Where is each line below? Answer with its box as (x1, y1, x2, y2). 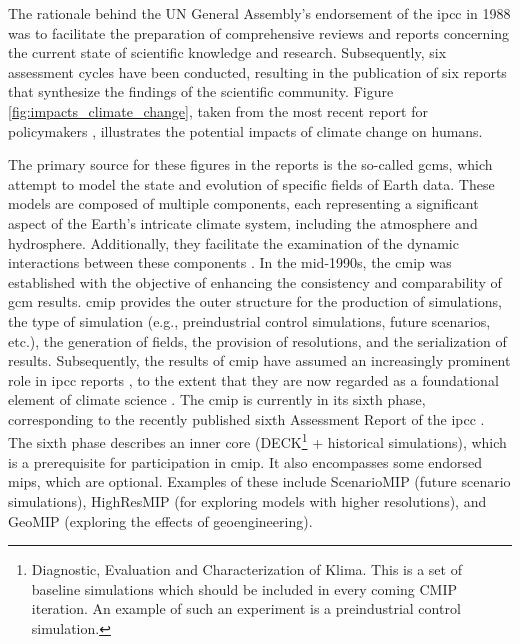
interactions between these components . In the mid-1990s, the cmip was (8, 252, 452, 273)
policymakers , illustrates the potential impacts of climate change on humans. (8, 120, 483, 141)
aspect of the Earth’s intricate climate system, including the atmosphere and (8, 212, 478, 233)
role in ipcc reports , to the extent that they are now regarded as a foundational (8, 369, 499, 390)
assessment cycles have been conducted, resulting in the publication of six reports (8, 61, 507, 82)
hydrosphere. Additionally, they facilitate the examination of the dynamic (8, 232, 459, 253)
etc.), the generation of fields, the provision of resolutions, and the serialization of (8, 330, 507, 351)
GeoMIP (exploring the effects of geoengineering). (8, 510, 313, 531)
